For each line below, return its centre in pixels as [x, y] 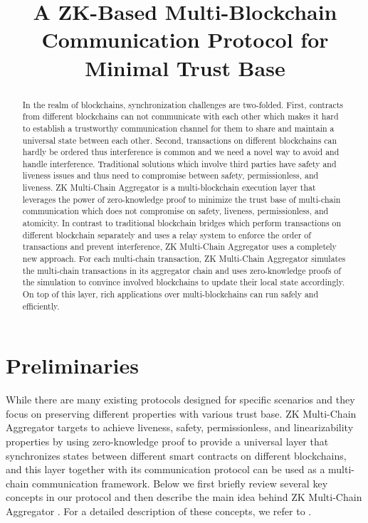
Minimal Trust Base [185, 67]
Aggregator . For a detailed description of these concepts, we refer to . [159, 511]
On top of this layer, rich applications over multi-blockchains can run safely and [170, 294]
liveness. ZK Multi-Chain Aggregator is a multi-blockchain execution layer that [169, 187]
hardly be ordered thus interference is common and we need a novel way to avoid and [181, 152]
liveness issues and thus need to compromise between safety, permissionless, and [170, 175]
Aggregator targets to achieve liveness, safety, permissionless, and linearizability [180, 427]
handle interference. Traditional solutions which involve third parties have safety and [179, 163]
